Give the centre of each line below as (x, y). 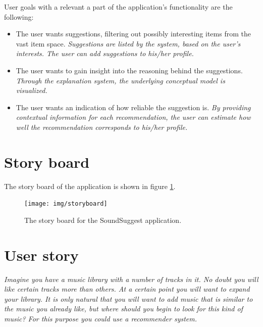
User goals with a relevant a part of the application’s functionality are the (118, 7)
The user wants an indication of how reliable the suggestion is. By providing (133, 107)
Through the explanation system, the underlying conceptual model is (120, 80)
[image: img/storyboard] (66, 204)
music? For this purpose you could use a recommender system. (101, 318)
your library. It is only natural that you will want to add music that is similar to (128, 298)
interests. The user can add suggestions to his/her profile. (105, 53)
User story (41, 254)
